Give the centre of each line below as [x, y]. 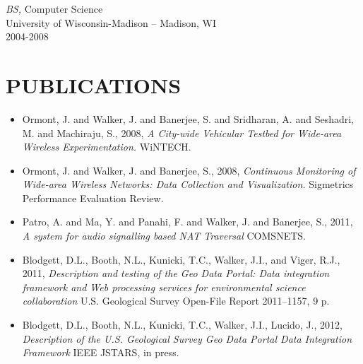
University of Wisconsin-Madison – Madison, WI [111, 22]
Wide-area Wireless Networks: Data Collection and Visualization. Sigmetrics [188, 184]
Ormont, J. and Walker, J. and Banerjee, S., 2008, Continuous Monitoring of [189, 170]
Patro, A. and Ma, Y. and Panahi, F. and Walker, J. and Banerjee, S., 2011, [188, 222]
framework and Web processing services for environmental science [164, 287]
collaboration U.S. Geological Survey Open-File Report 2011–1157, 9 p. [176, 301]
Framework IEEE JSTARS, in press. [101, 352]
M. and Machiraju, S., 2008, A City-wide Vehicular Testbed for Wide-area [182, 133]
